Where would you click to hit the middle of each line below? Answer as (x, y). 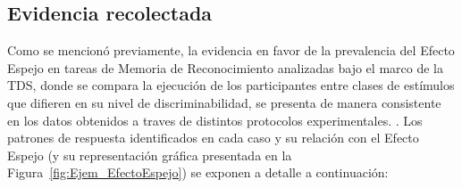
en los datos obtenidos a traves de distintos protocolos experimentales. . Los (215, 120)
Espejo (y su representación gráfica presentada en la (150, 155)
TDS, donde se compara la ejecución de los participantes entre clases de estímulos (231, 85)
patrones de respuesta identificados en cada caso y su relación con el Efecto (213, 138)
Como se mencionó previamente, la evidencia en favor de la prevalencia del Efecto (231, 50)
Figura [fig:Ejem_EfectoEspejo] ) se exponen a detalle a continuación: (198, 172)
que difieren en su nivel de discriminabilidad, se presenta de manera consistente (224, 102)
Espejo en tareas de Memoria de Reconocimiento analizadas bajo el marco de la (225, 67)
